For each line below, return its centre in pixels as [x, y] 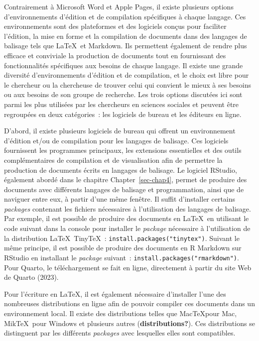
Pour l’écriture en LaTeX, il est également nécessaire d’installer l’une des [115, 293]
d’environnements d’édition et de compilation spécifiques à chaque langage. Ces [125, 16]
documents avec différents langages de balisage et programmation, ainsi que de [124, 189]
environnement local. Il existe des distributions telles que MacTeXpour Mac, [121, 313]
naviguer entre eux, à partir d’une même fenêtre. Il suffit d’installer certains [120, 199]
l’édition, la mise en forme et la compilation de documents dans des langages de [126, 36]
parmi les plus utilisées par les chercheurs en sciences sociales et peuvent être [122, 104]
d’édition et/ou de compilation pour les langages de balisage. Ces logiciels [116, 140]
